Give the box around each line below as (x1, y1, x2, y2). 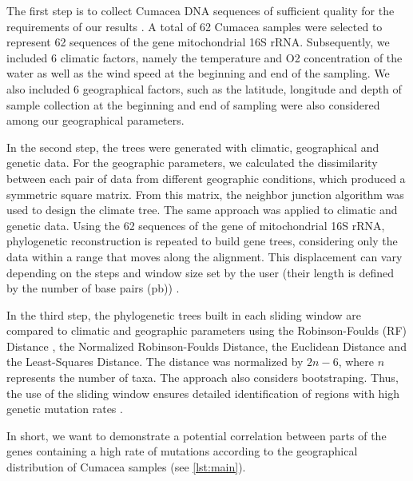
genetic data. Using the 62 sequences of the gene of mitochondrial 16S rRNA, (6, 217, 385, 233)
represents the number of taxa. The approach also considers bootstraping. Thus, (6, 369, 399, 386)
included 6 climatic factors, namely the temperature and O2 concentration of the (6, 49, 403, 66)
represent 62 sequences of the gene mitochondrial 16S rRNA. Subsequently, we (6, 34, 390, 50)
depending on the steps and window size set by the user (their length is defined (6, 264, 395, 280)
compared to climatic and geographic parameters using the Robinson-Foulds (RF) (6, 322, 407, 339)
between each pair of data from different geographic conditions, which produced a (6, 169, 406, 186)
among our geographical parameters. (6, 112, 185, 129)
